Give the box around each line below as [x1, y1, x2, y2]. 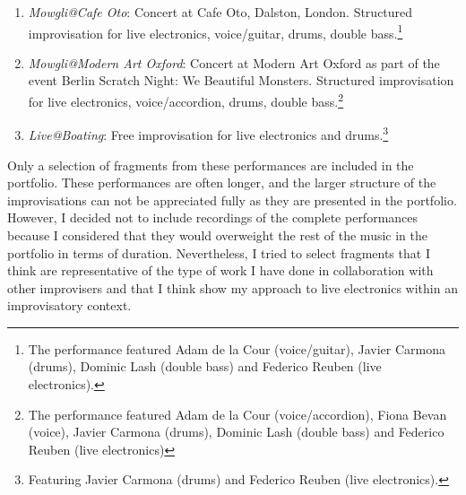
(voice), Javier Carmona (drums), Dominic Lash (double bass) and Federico [28, 422, 444, 441]
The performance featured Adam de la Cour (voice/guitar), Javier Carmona [28, 339, 445, 358]
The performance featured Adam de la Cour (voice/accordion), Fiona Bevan [28, 404, 447, 423]
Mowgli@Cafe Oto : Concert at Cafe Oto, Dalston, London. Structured [28, 3, 413, 21]
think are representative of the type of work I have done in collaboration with [7, 261, 434, 280]
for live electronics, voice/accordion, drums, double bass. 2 [28, 90, 344, 110]
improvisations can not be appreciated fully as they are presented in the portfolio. [7, 190, 457, 209]
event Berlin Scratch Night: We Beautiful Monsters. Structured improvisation [28, 71, 454, 90]
